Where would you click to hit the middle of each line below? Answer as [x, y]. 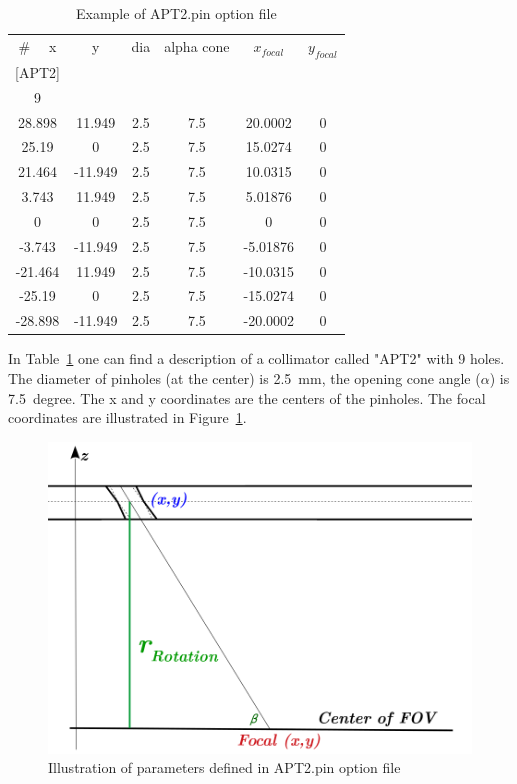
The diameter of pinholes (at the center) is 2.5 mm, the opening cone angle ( [244, 378]
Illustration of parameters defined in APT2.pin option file [224, 767]
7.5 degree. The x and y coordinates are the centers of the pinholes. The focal [247, 397]
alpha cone [197, 46]
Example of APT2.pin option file [176, 13]
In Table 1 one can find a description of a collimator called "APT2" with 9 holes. [256, 358]
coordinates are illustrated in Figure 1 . [127, 417]
